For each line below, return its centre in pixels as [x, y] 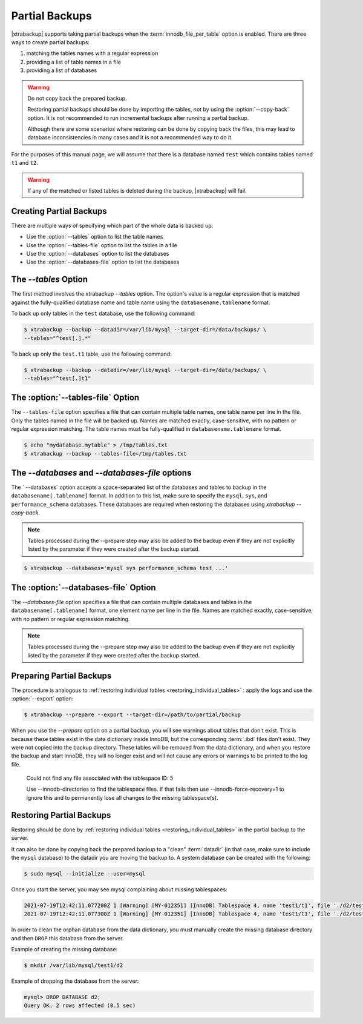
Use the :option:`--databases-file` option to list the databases [103, 262]
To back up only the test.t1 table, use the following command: [91, 354]
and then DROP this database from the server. [67, 938]
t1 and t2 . [25, 163]
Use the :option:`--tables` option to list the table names [95, 237]
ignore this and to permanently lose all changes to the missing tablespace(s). [122, 797]
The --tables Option [49, 280]
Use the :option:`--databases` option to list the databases [98, 254]
